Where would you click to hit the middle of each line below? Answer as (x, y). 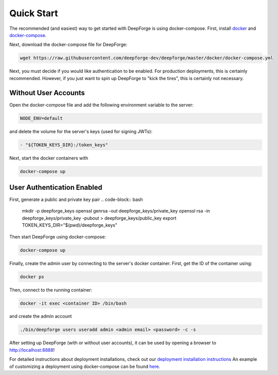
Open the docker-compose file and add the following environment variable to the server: (102, 105)
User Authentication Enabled (56, 187)
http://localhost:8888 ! (32, 350)
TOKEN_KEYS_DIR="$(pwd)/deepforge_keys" (70, 225)
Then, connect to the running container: (51, 290)
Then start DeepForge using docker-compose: (58, 237)
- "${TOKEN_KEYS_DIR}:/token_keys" (64, 145)
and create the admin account (41, 316)
